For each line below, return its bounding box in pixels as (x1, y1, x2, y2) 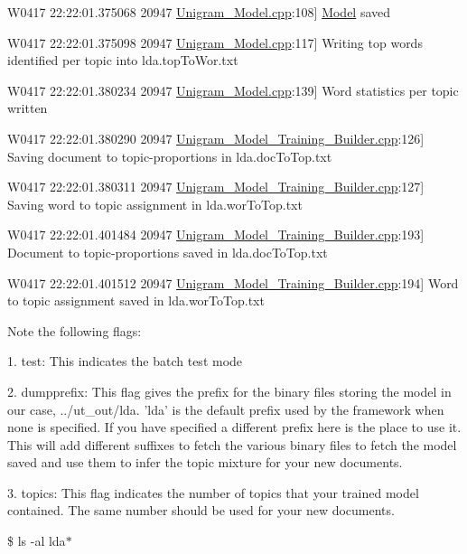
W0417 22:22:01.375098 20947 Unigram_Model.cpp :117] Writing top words (7, 33, 423, 52)
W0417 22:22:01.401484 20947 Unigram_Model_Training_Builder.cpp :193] (7, 225, 425, 244)
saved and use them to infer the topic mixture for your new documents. (7, 453, 403, 472)
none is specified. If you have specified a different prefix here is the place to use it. (7, 418, 462, 437)
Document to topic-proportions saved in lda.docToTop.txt (7, 242, 328, 261)
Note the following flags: (7, 321, 142, 340)
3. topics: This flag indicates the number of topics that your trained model (7, 483, 419, 502)
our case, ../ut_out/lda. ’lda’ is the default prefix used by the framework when (7, 399, 444, 418)
